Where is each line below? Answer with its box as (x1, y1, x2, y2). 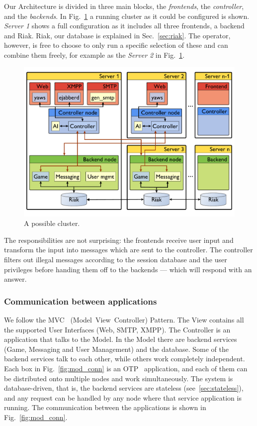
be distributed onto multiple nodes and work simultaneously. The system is (4, 373, 233, 383)
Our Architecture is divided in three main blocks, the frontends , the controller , (4, 1, 244, 11)
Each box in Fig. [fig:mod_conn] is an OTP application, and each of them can (4, 363, 248, 373)
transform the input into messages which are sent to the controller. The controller (4, 244, 253, 255)
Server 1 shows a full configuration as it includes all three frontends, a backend (4, 20, 245, 31)
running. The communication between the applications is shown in (4, 402, 206, 413)
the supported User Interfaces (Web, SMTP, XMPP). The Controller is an (4, 324, 231, 334)
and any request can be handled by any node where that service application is (4, 392, 242, 403)
